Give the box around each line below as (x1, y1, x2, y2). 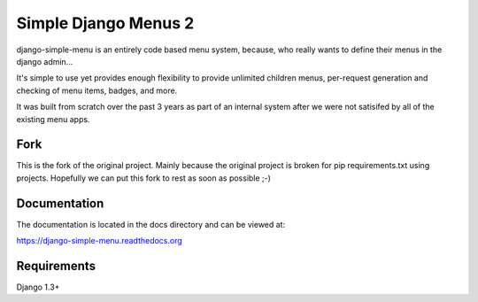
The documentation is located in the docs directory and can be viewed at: (16, 219, 286, 229)
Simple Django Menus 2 (16, 13, 195, 33)
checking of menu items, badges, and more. (16, 85, 178, 96)
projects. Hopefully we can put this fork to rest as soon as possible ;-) (16, 173, 272, 183)
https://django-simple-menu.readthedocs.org (16, 236, 183, 246)
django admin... (16, 56, 73, 66)
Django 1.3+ (16, 282, 60, 292)
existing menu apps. (16, 113, 90, 124)
